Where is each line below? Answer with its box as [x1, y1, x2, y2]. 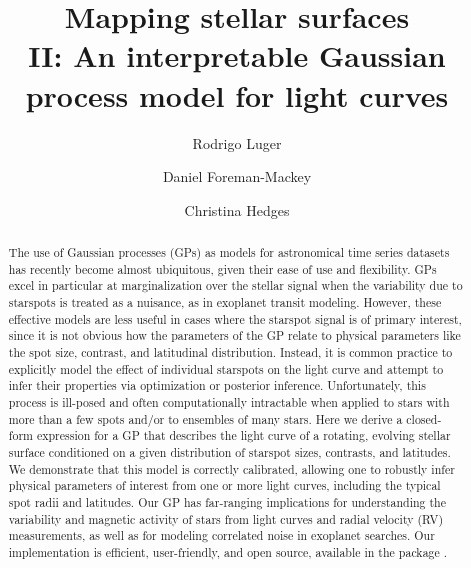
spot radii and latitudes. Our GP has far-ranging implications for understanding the [8, 493, 446, 510]
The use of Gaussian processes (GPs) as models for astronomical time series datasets [8, 244, 450, 261]
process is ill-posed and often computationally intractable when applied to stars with [8, 393, 450, 410]
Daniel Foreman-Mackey [162, 166, 312, 187]
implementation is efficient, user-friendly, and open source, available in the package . [8, 543, 448, 560]
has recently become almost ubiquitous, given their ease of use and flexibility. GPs [8, 260, 437, 277]
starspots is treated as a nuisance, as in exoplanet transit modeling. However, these [8, 294, 442, 311]
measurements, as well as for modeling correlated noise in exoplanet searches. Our [8, 527, 435, 544]
